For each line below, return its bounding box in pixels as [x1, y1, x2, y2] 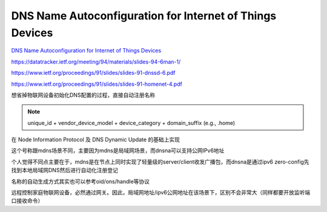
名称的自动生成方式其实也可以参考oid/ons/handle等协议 [11, 178, 150, 185]
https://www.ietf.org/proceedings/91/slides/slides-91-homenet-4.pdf [11, 80, 183, 88]
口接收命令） [11, 197, 44, 205]
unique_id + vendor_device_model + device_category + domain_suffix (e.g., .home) [27, 119, 236, 126]
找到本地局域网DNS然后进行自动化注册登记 [11, 167, 118, 174]
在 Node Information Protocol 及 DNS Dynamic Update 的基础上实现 [11, 136, 180, 143]
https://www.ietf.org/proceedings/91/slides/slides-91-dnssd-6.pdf [11, 69, 176, 77]
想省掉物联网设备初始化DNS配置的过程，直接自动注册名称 [11, 91, 156, 98]
